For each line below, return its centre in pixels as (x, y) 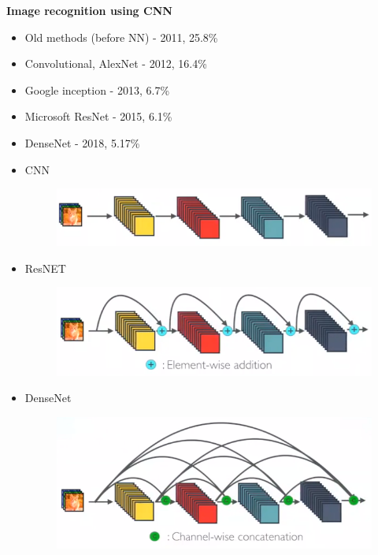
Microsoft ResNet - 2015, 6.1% (98, 116)
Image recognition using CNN (89, 10)
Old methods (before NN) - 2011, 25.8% (121, 37)
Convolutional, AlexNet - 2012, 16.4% (116, 63)
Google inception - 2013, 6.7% (97, 89)
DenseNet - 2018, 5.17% (82, 142)
